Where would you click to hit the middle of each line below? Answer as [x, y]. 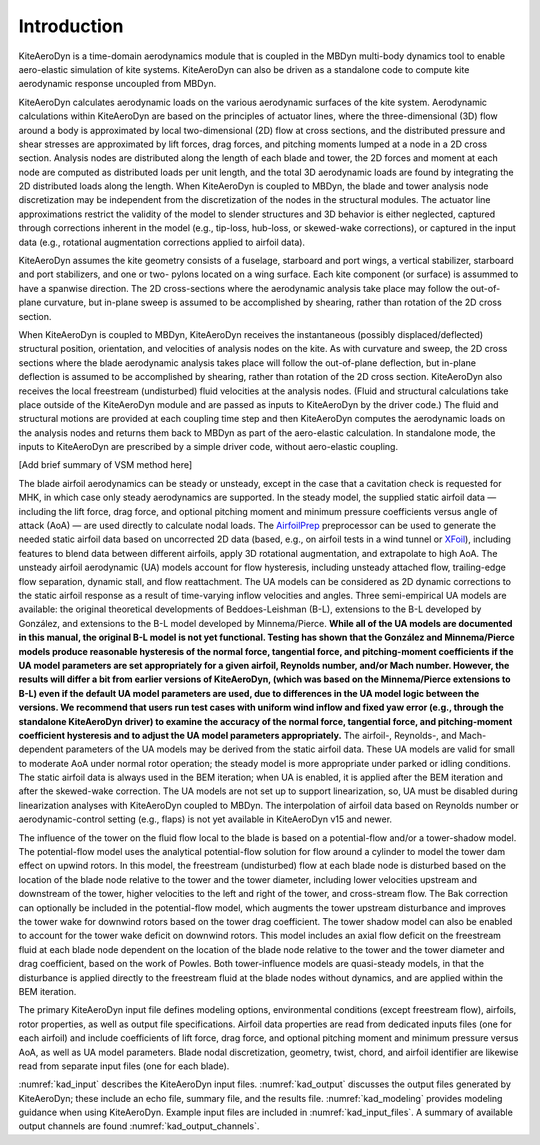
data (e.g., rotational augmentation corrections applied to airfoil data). [161, 242]
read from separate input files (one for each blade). [124, 1066]
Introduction [71, 26]
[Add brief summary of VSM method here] [105, 465]
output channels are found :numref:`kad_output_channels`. [139, 1126]
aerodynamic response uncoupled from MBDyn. [117, 84]
